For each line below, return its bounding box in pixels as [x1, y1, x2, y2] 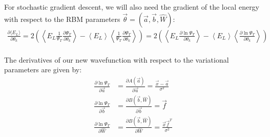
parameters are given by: [4, 64, 82, 75]
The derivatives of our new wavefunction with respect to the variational [4, 54, 229, 65]
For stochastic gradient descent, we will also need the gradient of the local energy [4, 2, 260, 12]
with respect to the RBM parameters [4, 13, 120, 24]
